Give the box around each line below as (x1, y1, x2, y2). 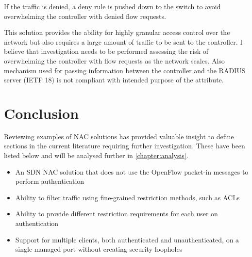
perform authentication (15, 176, 84, 186)
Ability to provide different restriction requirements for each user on (15, 209, 218, 219)
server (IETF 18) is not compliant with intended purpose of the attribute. (4, 75, 224, 85)
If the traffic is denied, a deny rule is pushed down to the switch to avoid (4, 1, 221, 11)
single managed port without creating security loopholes (15, 244, 183, 254)
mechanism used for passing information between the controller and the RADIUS (4, 65, 246, 75)
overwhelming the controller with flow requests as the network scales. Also (4, 55, 225, 65)
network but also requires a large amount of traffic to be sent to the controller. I (4, 36, 243, 47)
